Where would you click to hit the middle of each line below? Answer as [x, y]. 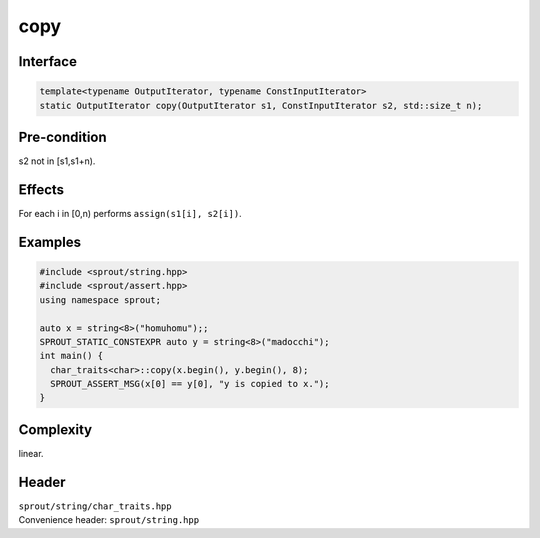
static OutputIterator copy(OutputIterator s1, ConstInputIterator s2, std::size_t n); [261, 105]
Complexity [55, 429]
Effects [41, 189]
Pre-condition [62, 136]
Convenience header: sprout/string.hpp [109, 520]
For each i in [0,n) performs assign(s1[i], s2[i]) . [130, 213]
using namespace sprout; [100, 299]
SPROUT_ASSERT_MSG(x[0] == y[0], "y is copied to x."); [190, 384]
